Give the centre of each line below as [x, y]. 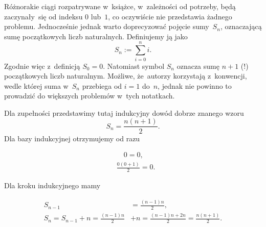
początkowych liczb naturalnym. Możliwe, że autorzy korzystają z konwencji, [126, 76]
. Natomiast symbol [134, 66]
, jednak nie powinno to [195, 85]
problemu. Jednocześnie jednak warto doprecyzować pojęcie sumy [107, 26]
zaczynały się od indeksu [43, 16]
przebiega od [102, 85]
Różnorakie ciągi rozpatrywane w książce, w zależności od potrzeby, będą [120, 6]
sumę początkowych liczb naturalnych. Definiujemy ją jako [96, 36]
